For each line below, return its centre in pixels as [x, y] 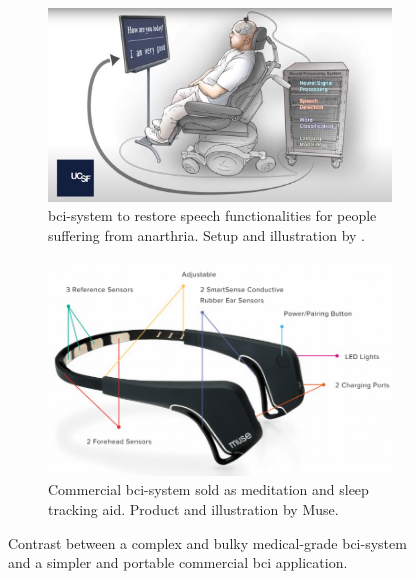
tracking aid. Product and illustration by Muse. [193, 508]
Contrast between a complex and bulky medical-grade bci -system [207, 542]
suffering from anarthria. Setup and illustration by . [206, 234]
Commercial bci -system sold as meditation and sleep [208, 489]
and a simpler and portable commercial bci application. [178, 562]
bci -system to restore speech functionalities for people [212, 215]
